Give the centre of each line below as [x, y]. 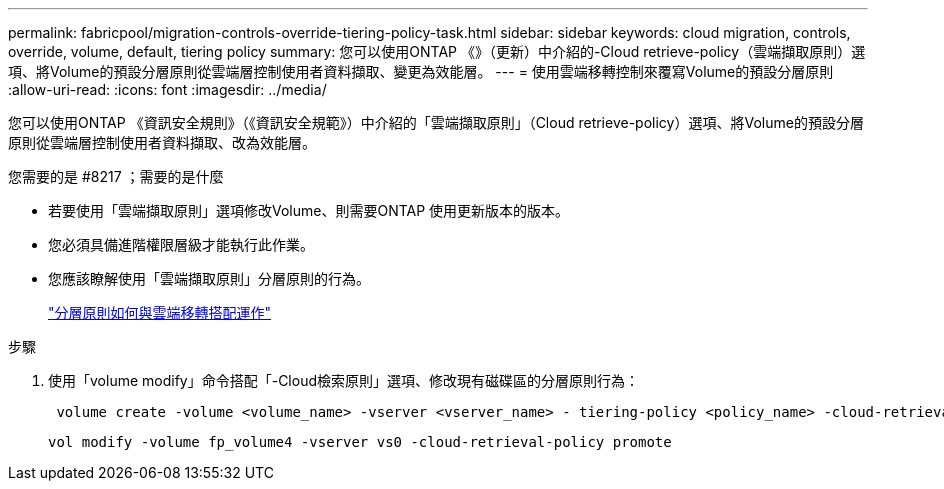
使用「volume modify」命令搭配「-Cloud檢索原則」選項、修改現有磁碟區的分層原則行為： [343, 380]
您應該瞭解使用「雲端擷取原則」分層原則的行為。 [209, 278]
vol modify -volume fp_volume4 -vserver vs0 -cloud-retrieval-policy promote [360, 442]
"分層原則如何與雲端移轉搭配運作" [160, 312]
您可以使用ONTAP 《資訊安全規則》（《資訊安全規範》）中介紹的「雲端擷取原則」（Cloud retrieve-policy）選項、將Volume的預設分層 [436, 122]
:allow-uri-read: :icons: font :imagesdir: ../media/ [167, 89]
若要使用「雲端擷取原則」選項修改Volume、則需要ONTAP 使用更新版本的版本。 [309, 210]
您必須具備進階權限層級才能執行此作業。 [181, 244]
